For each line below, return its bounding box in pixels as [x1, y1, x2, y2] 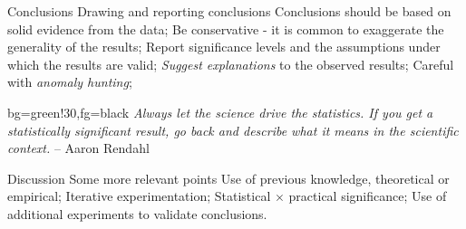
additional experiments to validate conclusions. [7, 204, 267, 223]
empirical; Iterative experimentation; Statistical [7, 186, 271, 205]
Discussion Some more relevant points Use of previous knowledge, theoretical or [7, 168, 450, 187]
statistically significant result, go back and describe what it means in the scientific [7, 120, 459, 139]
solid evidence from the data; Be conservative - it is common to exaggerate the [7, 19, 444, 38]
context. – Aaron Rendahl [7, 138, 150, 157]
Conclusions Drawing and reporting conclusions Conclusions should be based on [7, 2, 451, 20]
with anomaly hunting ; [7, 72, 132, 91]
